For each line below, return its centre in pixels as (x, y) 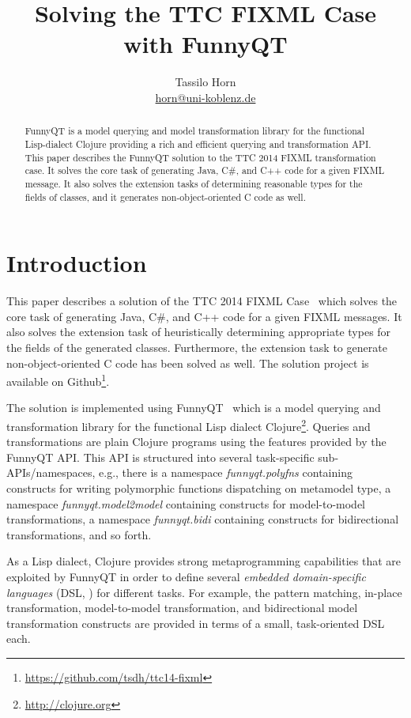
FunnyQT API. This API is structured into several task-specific (160, 457)
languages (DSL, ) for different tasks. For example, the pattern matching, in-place (204, 592)
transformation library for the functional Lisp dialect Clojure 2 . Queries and (189, 425)
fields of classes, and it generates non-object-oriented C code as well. (165, 197)
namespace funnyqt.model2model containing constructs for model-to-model (186, 503)
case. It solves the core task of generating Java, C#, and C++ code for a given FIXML (205, 170)
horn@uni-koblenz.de (205, 97)
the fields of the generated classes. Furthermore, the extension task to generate (197, 347)
